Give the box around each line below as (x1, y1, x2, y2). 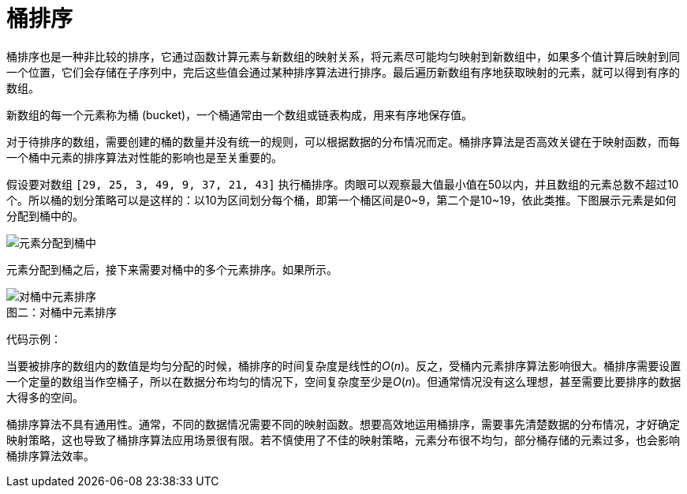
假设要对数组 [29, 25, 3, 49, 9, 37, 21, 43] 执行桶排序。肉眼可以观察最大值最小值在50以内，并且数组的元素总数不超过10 (6, 177, 679, 191)
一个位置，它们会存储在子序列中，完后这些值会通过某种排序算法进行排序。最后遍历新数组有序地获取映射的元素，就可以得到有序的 (6, 65, 680, 79)
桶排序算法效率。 (6, 448, 95, 462)
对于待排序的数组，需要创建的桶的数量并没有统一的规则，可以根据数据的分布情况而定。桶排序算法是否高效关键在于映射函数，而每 (6, 134, 680, 148)
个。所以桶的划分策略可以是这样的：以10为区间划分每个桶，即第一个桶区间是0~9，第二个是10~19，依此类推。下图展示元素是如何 (6, 193, 677, 207)
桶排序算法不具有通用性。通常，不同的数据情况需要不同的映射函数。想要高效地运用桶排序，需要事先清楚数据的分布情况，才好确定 (6, 417, 680, 431)
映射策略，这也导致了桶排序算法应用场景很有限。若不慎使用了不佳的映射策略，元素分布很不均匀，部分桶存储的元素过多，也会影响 (6, 432, 680, 447)
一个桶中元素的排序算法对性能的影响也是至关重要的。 (6, 150, 282, 164)
